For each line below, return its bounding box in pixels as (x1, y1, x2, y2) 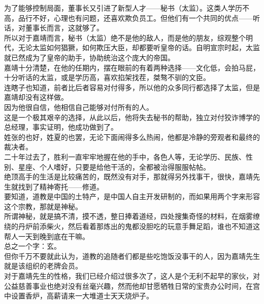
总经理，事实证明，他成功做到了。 (4, 122, 118, 132)
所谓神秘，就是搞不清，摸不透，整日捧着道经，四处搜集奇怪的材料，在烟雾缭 (4, 211, 260, 221)
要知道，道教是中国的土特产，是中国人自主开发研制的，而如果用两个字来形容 (4, 191, 260, 202)
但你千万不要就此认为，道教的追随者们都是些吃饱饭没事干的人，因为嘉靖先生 (4, 250, 260, 261)
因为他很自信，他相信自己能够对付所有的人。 (4, 101, 153, 112)
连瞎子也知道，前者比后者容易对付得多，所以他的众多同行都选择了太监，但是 (4, 82, 260, 92)
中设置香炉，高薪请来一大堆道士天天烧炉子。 (4, 290, 153, 301)
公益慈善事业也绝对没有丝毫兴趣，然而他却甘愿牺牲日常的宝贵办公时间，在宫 (4, 280, 260, 291)
